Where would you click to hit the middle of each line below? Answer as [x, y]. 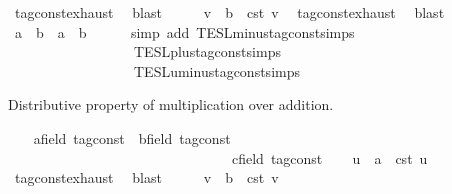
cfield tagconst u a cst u [329, 157]
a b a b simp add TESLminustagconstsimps [184, 31]
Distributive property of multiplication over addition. [171, 104]
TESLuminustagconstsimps [216, 70]
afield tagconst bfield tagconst [132, 137]
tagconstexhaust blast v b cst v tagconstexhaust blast [229, 12]
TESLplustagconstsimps [207, 51]
